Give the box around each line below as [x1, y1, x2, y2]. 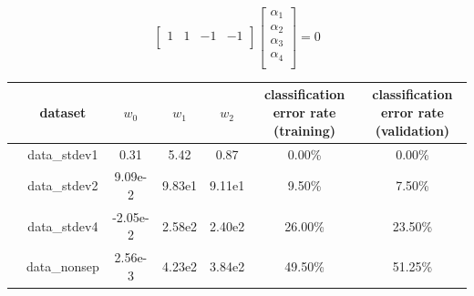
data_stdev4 [27, 216, 98, 235]
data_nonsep [26, 257, 99, 276]
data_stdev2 [27, 176, 98, 195]
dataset [39, 103, 87, 122]
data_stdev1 [27, 144, 98, 163]
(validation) [375, 120, 450, 139]
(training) [273, 120, 336, 139]
